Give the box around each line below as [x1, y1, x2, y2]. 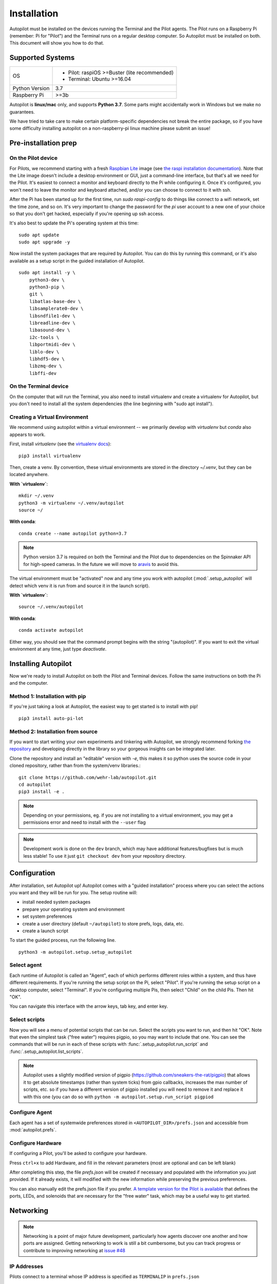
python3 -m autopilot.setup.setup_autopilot [18, 949, 133, 955]
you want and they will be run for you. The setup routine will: [9, 889, 138, 896]
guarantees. [9, 108, 35, 115]
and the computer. [9, 680, 49, 686]
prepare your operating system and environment [22, 906, 125, 912]
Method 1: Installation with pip [9, 693, 86, 700]
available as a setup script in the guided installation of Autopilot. [9, 257, 145, 264]
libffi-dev [29, 370, 57, 376]
